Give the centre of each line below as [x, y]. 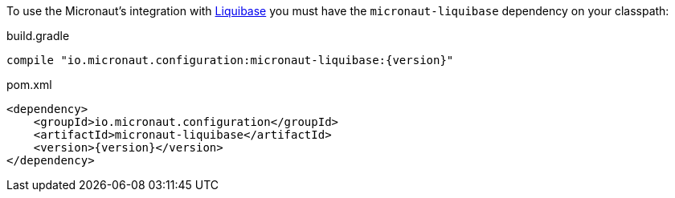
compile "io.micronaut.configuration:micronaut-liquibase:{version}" [230, 60]
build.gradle [38, 36]
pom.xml [29, 85]
